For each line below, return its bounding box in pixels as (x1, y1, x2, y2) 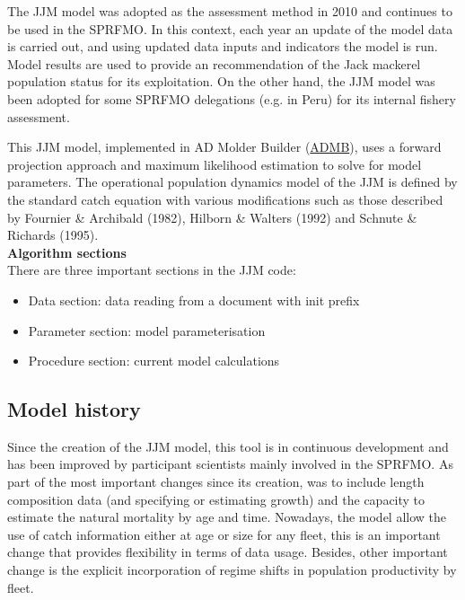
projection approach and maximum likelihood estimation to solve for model (7, 154, 422, 173)
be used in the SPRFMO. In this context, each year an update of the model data (7, 19, 453, 38)
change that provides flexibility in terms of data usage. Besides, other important (7, 543, 448, 561)
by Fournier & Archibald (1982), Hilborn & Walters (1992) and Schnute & (7, 207, 417, 226)
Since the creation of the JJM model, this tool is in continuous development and (7, 437, 449, 455)
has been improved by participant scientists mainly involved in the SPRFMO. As (7, 454, 453, 473)
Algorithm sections (7, 243, 127, 261)
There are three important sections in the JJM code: (7, 260, 296, 279)
